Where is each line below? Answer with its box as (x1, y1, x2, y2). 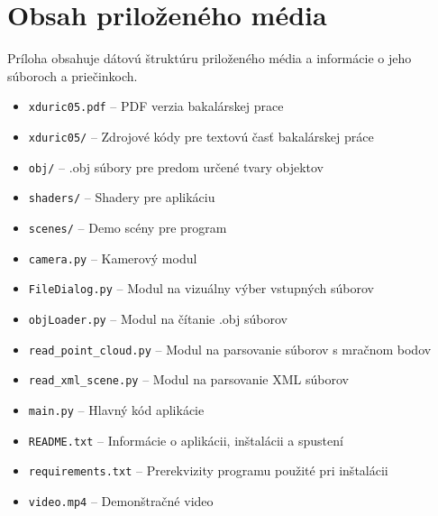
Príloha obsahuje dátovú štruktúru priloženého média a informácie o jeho (7, 49, 412, 68)
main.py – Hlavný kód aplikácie (28, 400, 205, 419)
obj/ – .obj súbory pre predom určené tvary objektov (28, 157, 324, 176)
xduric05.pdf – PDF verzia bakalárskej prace (28, 97, 284, 115)
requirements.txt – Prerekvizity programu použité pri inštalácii (28, 461, 388, 480)
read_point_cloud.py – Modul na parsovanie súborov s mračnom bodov (28, 339, 432, 358)
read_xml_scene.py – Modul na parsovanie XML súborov (28, 370, 349, 389)
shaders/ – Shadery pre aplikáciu (28, 188, 215, 207)
